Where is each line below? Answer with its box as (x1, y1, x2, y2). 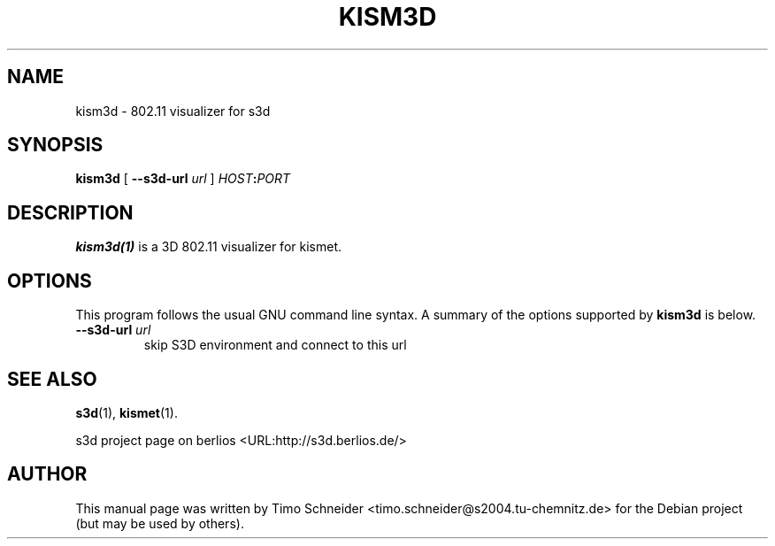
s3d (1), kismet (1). (75, 404, 178, 420)
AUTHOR (7, 463, 88, 486)
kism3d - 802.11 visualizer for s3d (75, 103, 271, 119)
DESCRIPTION (7, 201, 134, 224)
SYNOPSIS (7, 134, 104, 157)
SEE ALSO (7, 367, 97, 390)
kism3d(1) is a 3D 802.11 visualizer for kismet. (75, 239, 341, 255)
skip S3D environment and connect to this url (143, 337, 407, 353)
